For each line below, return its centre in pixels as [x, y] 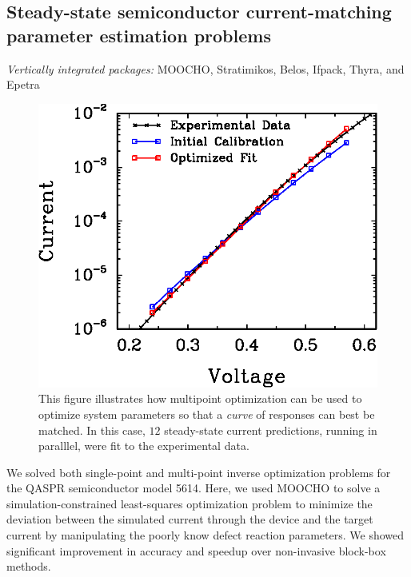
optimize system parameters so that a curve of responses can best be [207, 414]
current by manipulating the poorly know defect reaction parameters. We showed [205, 535]
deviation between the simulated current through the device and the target [190, 519]
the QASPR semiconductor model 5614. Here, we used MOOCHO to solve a [194, 488]
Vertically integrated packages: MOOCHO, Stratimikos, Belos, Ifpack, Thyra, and [205, 68]
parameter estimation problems [139, 35]
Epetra [23, 84]
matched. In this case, [92, 430]
